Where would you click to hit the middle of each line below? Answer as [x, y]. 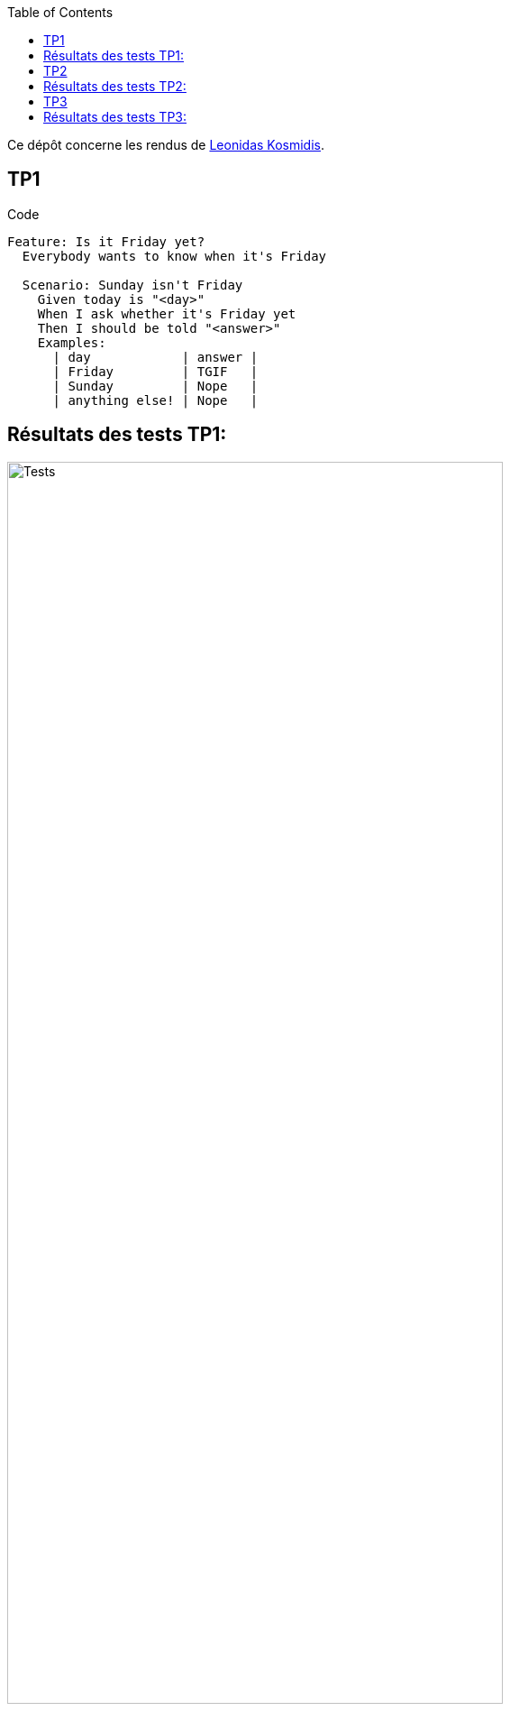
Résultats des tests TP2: [115, 86]
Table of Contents [60, 12]
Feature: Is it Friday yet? [106, 241]
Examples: [72, 342]
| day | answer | [155, 357]
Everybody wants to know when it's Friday [174, 256]
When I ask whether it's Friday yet [167, 313]
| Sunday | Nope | [155, 386]
